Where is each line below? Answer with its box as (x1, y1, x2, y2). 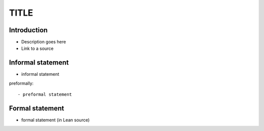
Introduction (9, 26, 48, 34)
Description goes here (21, 39, 66, 45)
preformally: (9, 80, 34, 86)
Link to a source (21, 45, 54, 51)
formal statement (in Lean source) (21, 117, 90, 123)
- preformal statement (18, 92, 72, 97)
